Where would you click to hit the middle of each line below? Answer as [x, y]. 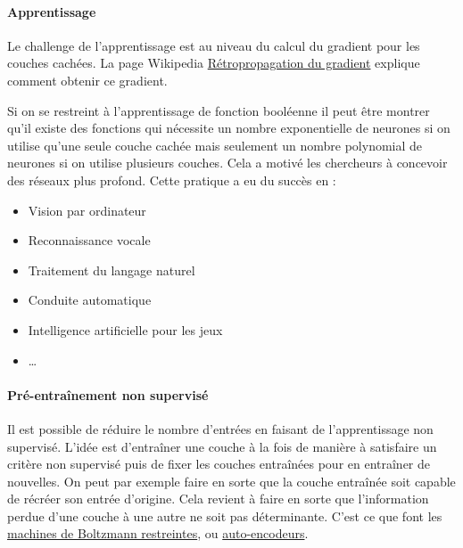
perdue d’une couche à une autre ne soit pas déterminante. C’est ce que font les [225, 515]
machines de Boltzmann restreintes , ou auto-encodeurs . [158, 533]
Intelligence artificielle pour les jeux [125, 329]
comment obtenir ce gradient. [87, 80]
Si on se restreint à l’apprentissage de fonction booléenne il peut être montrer [219, 110]
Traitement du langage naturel [112, 270]
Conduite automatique [90, 300]
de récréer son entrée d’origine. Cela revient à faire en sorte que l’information [218, 499]
